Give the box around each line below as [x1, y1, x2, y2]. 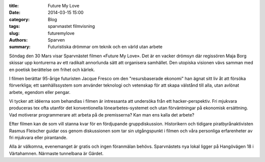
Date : [9, 10, 21, 16]
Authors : [9, 37, 28, 43]
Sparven [48, 37, 65, 43]
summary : [9, 44, 31, 50]
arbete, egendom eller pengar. [9, 89, 71, 95]
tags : [9, 23, 20, 29]
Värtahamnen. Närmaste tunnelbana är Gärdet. [9, 150, 104, 156]
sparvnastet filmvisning [48, 23, 95, 29]
